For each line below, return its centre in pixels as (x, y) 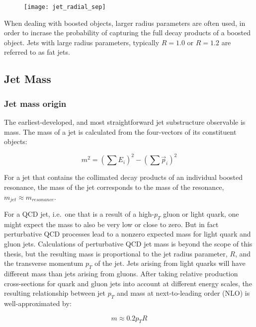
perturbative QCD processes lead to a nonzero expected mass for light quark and (128, 234)
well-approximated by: (38, 303)
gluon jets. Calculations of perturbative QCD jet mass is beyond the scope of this (128, 243)
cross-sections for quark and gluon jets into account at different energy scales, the (128, 283)
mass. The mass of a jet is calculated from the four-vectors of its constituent (120, 131)
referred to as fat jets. (37, 52)
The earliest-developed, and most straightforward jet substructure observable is (125, 122)
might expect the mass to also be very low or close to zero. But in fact (111, 224)
